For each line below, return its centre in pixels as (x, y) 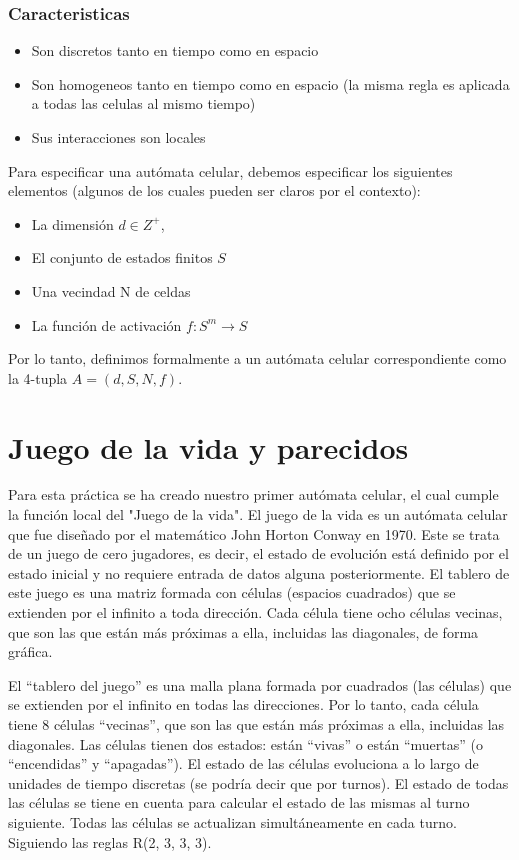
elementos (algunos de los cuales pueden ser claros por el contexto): (214, 190)
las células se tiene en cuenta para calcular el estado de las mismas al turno (239, 802)
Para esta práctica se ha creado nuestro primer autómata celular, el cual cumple (253, 494)
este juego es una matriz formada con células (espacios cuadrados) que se (232, 592)
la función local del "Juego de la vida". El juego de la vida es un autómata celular (258, 514)
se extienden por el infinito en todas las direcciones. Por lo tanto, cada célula (243, 704)
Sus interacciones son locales (118, 137)
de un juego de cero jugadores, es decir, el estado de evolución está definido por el (258, 553)
